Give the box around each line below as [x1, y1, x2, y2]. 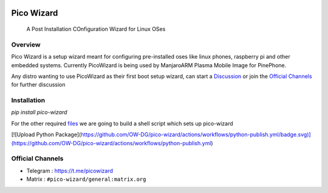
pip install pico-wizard [11, 109, 67, 116]
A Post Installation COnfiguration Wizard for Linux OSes [26, 25, 166, 33]
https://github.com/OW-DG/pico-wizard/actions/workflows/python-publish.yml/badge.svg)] [81, 131, 311, 139]
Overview [11, 40, 41, 48]
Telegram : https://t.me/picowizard [26, 167, 114, 174]
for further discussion [11, 81, 66, 88]
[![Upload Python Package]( [11, 131, 81, 139]
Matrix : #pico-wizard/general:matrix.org [26, 175, 146, 183]
